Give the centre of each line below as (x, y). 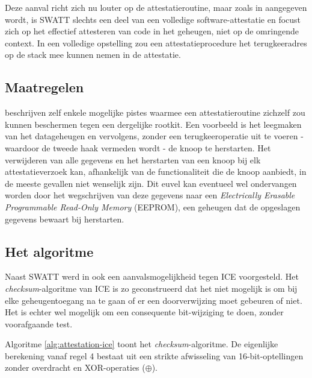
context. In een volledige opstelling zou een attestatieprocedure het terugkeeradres (156, 43)
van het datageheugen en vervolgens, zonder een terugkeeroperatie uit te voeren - (154, 136)
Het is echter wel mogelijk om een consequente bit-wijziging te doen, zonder (144, 312)
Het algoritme (49, 251)
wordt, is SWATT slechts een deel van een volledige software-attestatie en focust (153, 19)
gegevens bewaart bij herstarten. (65, 219)
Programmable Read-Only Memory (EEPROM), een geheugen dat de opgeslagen (153, 206)
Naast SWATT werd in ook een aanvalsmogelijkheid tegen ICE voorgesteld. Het (152, 276)
